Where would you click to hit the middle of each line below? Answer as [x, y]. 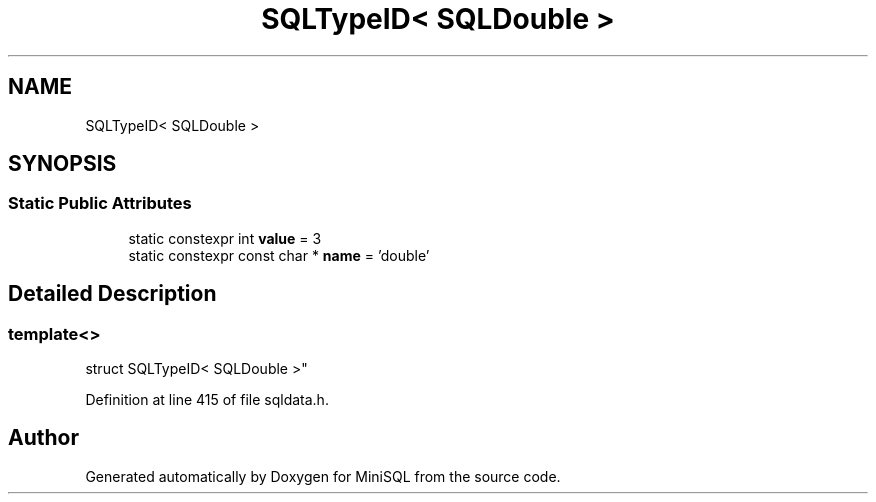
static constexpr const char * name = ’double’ [279, 255]
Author [43, 438]
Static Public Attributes [100, 203]
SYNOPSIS [62, 164]
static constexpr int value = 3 [225, 238]
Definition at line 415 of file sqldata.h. [207, 400]
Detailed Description [112, 294]
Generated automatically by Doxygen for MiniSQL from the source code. [323, 476]
